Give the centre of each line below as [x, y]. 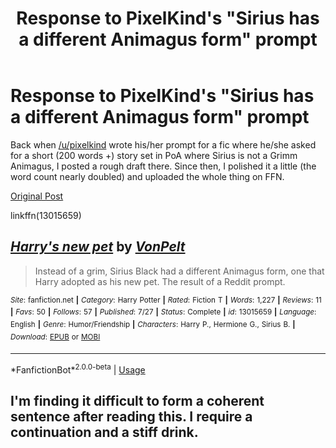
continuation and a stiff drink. [104, 432]
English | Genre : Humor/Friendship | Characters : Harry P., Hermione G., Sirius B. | [153, 325]
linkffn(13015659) [46, 215]
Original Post [37, 196]
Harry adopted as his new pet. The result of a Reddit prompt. [160, 281]
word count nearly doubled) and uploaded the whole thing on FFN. [147, 176]
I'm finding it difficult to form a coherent [137, 401]
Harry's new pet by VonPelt [98, 247]
